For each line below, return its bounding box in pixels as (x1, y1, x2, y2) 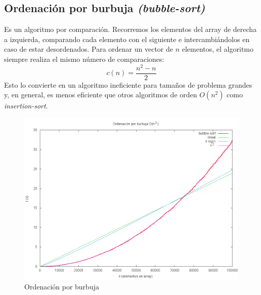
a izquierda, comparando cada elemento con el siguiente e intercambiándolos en (4, 33, 250, 44)
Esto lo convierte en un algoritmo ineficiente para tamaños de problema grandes (4, 79, 252, 90)
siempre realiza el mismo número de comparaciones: (4, 53, 164, 64)
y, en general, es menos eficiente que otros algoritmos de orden (4, 89, 197, 100)
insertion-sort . (4, 100, 48, 111)
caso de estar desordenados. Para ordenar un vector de (4, 44, 173, 54)
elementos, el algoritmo (182, 44, 253, 54)
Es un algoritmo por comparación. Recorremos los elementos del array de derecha (4, 24, 257, 34)
